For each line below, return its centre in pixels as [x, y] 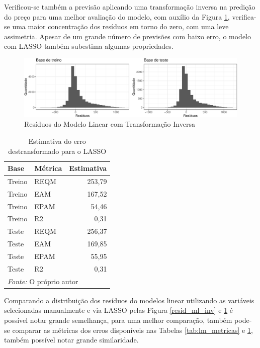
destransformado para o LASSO [57, 151]
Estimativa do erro [57, 141]
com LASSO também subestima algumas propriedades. [89, 46]
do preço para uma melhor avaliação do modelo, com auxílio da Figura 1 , [117, 16]
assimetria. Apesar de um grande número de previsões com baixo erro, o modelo [128, 36]
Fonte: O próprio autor [43, 281]
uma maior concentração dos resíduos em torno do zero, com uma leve [120, 26]
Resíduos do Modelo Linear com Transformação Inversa [110, 124]
